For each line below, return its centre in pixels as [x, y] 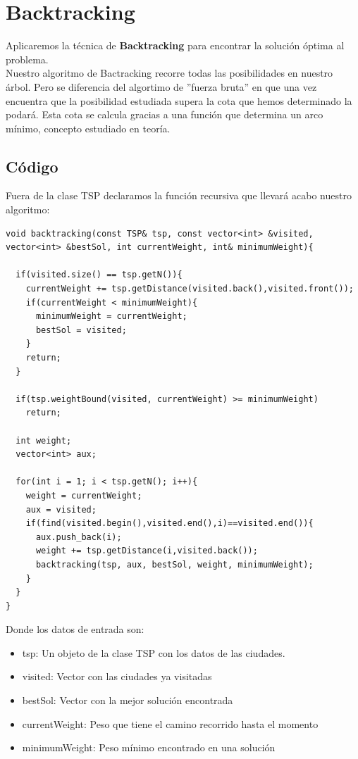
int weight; [44, 440]
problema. [27, 59]
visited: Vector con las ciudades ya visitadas [117, 676]
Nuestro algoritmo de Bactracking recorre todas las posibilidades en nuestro [169, 73]
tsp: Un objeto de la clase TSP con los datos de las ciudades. [154, 652]
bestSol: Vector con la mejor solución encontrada [128, 700]
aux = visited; [61, 509]
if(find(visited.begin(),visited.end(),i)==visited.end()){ [169, 523]
